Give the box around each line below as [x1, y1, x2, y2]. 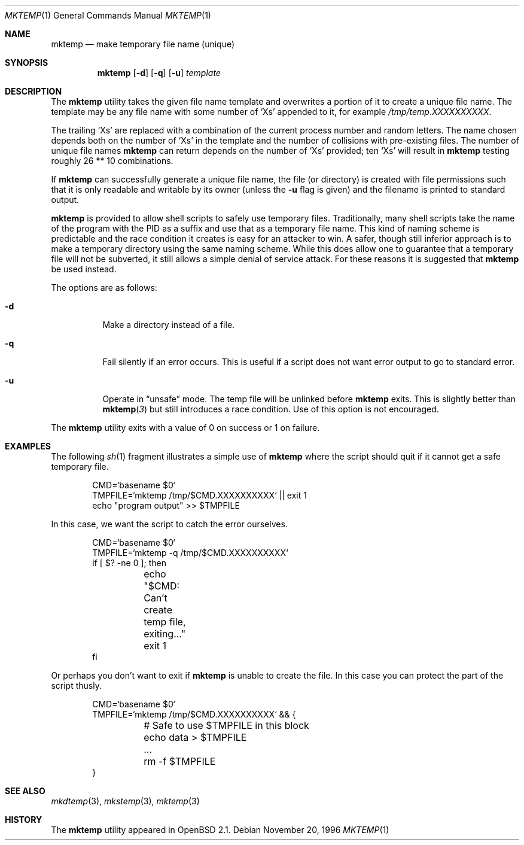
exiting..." [144, 628, 186, 640]
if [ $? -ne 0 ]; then [92, 558, 166, 568]
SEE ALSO [5, 786, 45, 796]
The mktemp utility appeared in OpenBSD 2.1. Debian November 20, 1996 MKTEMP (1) [51, 825, 389, 835]
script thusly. [51, 680, 102, 691]
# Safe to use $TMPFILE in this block [144, 719, 309, 731]
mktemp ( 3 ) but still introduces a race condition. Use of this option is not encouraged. [102, 404, 439, 414]
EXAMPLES [5, 441, 51, 451]
